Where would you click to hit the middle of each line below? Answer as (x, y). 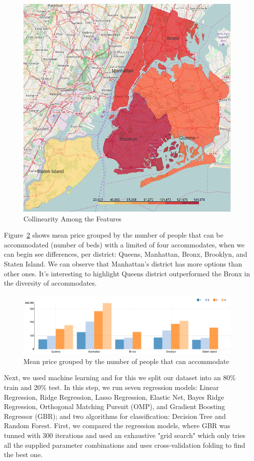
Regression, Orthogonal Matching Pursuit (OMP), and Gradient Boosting (115, 406)
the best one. (23, 454)
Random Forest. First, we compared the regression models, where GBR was (117, 425)
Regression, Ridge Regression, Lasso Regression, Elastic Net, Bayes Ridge (114, 397)
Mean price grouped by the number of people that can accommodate (126, 361)
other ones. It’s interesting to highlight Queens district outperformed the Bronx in (127, 273)
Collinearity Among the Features (73, 218)
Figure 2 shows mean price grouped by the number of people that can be (114, 235)
